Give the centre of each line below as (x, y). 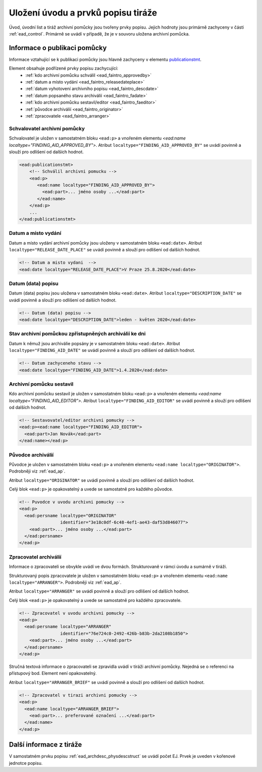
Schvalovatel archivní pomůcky (47, 128)
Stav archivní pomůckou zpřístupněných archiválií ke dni (77, 334)
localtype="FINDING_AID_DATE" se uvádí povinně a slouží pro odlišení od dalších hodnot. (102, 351)
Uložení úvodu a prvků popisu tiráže (83, 13)
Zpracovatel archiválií (35, 557)
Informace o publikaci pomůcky (58, 48)
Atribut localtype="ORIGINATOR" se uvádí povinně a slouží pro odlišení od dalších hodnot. (102, 480)
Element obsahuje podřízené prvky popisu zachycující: (64, 69)
